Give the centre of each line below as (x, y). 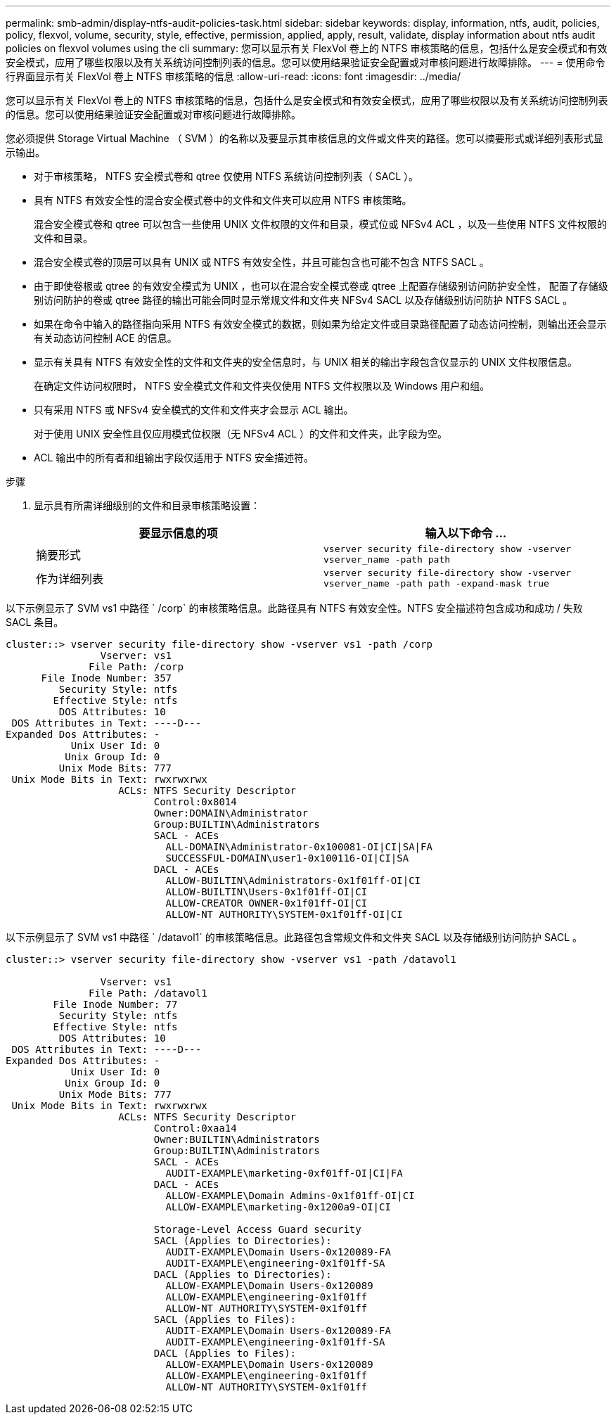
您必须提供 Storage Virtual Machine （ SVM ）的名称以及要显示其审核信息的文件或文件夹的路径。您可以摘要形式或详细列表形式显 (304, 138)
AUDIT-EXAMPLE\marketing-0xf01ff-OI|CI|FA (284, 1173)
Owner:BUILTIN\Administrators (237, 1139)
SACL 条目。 (35, 622)
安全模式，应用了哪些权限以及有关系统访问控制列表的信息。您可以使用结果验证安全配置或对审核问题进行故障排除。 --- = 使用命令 (306, 62)
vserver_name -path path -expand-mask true (436, 583)
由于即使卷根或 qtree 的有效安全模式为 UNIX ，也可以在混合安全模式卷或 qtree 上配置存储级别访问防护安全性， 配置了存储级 (321, 286)
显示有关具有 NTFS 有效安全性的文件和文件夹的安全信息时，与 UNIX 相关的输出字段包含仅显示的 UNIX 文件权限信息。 (306, 362)
